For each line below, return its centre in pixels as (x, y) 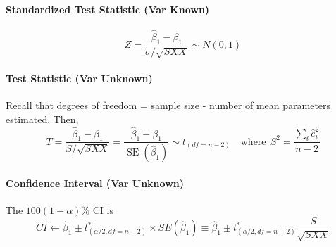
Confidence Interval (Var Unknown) (95, 183)
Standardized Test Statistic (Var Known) (108, 9)
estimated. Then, (42, 119)
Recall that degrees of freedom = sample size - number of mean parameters (168, 105)
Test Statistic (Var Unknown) (79, 78)
